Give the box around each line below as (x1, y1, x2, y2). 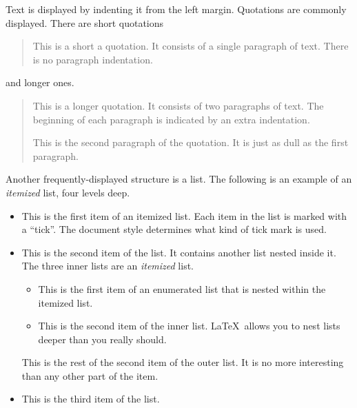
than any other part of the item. (21, 368, 159, 382)
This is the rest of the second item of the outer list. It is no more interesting (21, 355, 344, 369)
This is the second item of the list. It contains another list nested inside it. (21, 245, 336, 259)
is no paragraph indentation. (32, 52, 153, 66)
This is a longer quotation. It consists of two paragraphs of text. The (32, 98, 324, 112)
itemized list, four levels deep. (6, 185, 130, 199)
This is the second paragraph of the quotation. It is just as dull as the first (32, 135, 349, 150)
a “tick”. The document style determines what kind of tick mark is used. (21, 222, 327, 236)
